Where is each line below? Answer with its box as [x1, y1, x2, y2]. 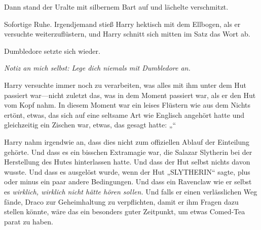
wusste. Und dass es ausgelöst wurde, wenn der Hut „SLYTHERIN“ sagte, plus [4, 166, 250, 177]
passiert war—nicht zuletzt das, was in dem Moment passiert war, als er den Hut [4, 89, 256, 100]
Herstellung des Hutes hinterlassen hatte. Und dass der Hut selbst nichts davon [4, 156, 250, 167]
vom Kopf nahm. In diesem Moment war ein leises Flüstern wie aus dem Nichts [4, 100, 250, 110]
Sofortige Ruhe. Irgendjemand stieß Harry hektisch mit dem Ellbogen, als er [4, 18, 241, 29]
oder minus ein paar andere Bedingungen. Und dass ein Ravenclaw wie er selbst [4, 176, 252, 187]
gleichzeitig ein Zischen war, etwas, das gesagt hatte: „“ [4, 119, 176, 130]
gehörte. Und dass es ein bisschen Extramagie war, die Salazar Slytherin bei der [4, 146, 252, 157]
